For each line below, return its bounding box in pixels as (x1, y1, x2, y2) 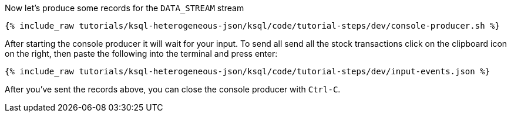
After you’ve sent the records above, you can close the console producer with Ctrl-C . (5, 84, 341, 94)
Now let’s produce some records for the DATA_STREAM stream (5, 3, 244, 13)
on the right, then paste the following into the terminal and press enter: (5, 49, 278, 58)
